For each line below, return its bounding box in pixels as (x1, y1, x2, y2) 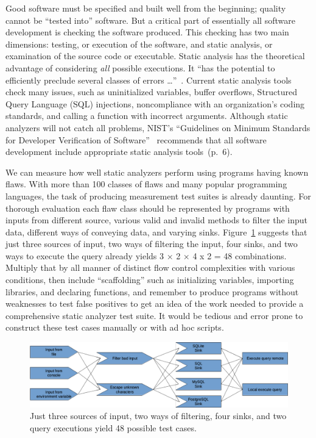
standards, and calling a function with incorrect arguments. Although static (5, 109, 288, 122)
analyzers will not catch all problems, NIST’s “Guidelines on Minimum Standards (5, 121, 311, 134)
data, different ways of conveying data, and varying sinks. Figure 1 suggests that (5, 225, 307, 238)
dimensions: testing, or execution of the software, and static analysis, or (5, 37, 273, 50)
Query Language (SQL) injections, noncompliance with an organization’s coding (5, 97, 305, 110)
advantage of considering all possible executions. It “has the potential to (5, 61, 275, 74)
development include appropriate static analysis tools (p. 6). (5, 145, 233, 158)
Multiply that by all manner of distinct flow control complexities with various (5, 261, 295, 274)
